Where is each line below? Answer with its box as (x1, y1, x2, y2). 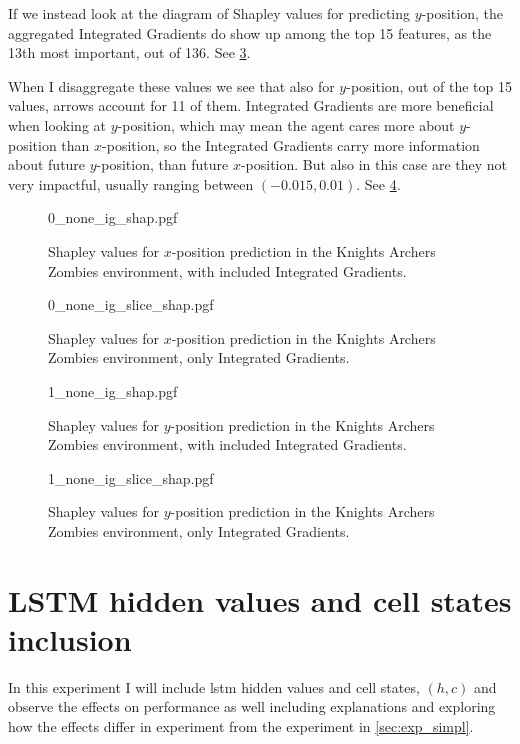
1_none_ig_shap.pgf (48, 380, 178, 401)
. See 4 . (356, 173, 401, 194)
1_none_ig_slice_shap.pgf (48, 467, 214, 488)
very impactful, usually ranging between (8, 173, 254, 194)
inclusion (8, 618, 132, 659)
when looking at (8, 114, 107, 135)
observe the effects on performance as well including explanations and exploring (8, 696, 496, 717)
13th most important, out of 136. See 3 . (8, 42, 251, 63)
